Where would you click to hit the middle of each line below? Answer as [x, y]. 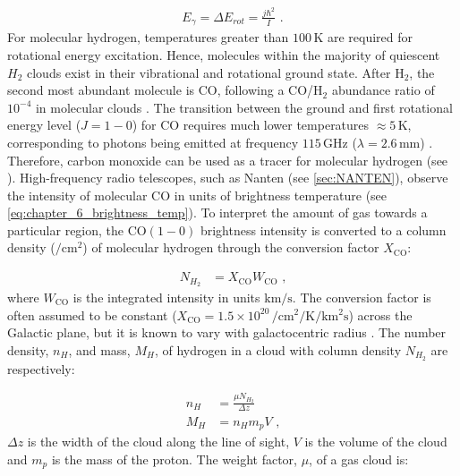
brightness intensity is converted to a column [323, 229]
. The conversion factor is [362, 297]
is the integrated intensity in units [166, 297]
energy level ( [44, 125]
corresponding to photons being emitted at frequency [153, 142]
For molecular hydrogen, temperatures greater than [148, 37]
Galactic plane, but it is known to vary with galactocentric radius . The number [227, 332]
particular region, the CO [77, 229]
